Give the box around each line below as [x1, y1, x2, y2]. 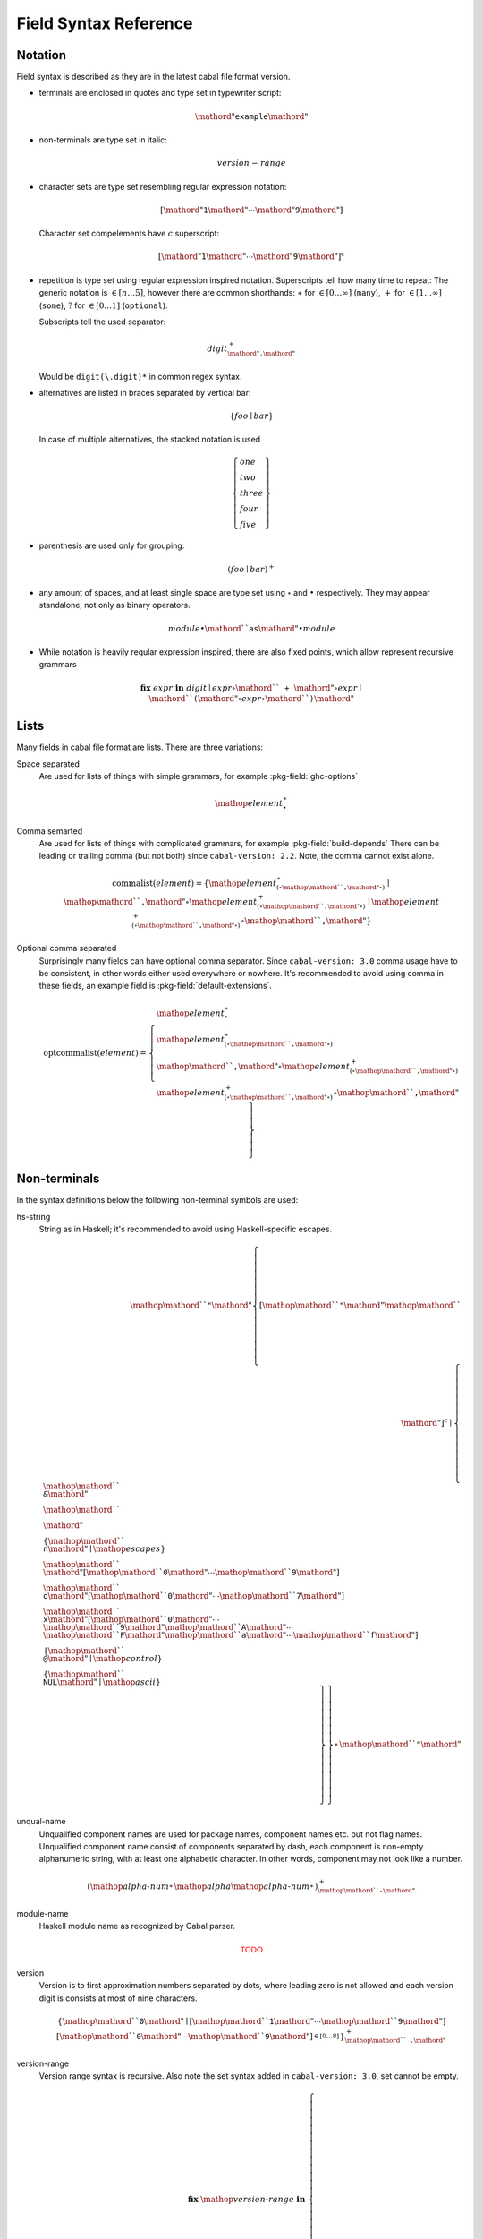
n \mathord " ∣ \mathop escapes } [43, 1544, 165, 1554]
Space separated [16, 758, 80, 769]
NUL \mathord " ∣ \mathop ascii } [43, 1677, 161, 1687]
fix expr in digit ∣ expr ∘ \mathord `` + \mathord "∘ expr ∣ [140, 682, 362, 693]
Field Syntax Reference [16, 13, 193, 33]
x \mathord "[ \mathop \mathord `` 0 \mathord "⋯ [43, 1615, 220, 1625]
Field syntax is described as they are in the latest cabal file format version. [16, 72, 291, 82]
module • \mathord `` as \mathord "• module [167, 623, 335, 633]
